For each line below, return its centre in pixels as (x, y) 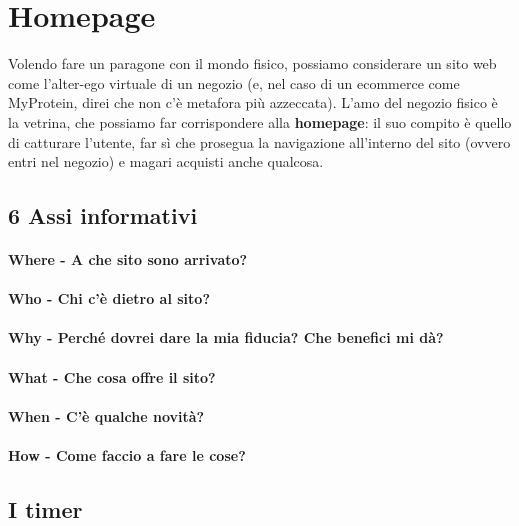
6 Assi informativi (103, 215)
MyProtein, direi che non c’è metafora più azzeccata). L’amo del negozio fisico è (253, 102)
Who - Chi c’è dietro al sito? (109, 298)
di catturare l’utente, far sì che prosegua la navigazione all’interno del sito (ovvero (259, 141)
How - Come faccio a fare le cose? (127, 455)
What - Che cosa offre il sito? (112, 376)
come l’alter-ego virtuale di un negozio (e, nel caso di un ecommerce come (234, 82)
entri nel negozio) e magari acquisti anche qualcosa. (166, 161)
